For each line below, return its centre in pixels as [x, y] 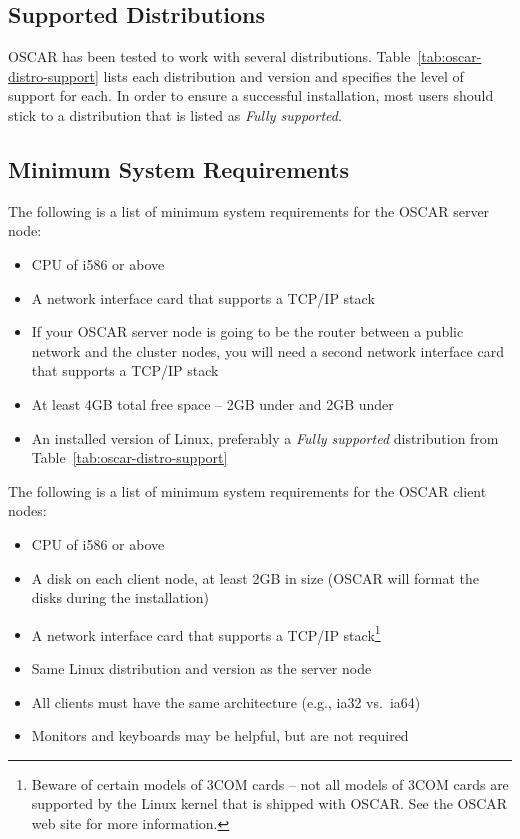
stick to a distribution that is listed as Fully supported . [175, 114]
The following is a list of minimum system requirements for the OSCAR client [247, 490]
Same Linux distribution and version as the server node [201, 667]
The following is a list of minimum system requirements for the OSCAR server [249, 210]
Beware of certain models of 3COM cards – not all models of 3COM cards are [270, 783]
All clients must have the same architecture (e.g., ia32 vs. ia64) [226, 701]
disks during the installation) [120, 597]
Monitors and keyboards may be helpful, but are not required [220, 735]
